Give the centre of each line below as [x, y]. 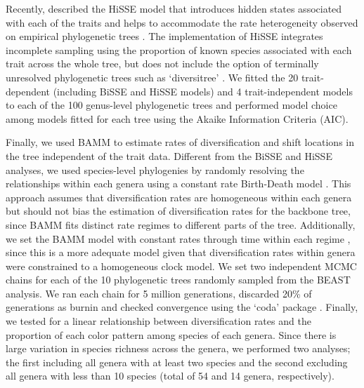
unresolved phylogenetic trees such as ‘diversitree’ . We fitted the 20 [152, 77]
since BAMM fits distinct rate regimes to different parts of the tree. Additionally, [181, 224]
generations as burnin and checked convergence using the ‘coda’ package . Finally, [182, 307]
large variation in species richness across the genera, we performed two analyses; [178, 348]
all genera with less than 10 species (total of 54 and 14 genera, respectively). [170, 376]
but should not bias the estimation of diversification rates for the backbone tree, [178, 211]
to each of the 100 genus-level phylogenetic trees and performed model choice [171, 105]
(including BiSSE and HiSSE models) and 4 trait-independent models [203, 91]
